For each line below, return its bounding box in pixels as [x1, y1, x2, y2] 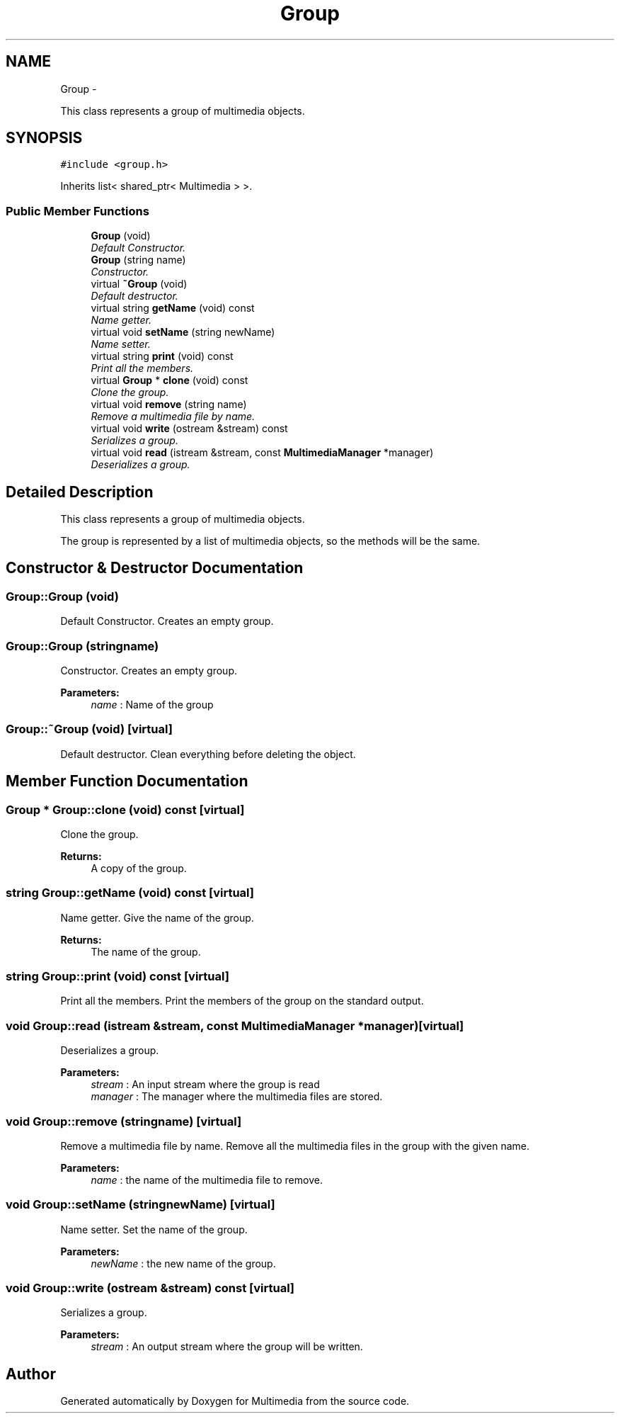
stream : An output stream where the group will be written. [91, 1340, 363, 1353]
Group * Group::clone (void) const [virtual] [6, 802, 245, 817]
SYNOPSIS [6, 129, 83, 147]
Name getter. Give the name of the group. [60, 911, 254, 924]
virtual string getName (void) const [91, 302, 255, 315]
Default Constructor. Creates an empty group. [60, 615, 274, 628]
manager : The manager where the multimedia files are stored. [91, 1090, 383, 1103]
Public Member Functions [6, 203, 149, 218]
